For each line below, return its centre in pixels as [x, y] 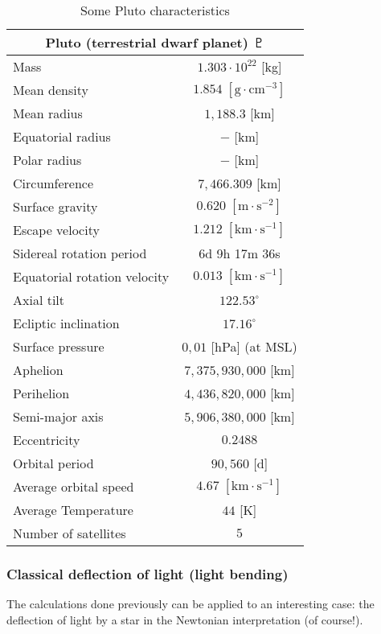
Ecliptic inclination [66, 323]
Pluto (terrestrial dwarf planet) [147, 42]
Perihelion [41, 393]
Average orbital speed [74, 486]
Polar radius [47, 160]
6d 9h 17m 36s [240, 253]
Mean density [51, 90]
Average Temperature [73, 510]
